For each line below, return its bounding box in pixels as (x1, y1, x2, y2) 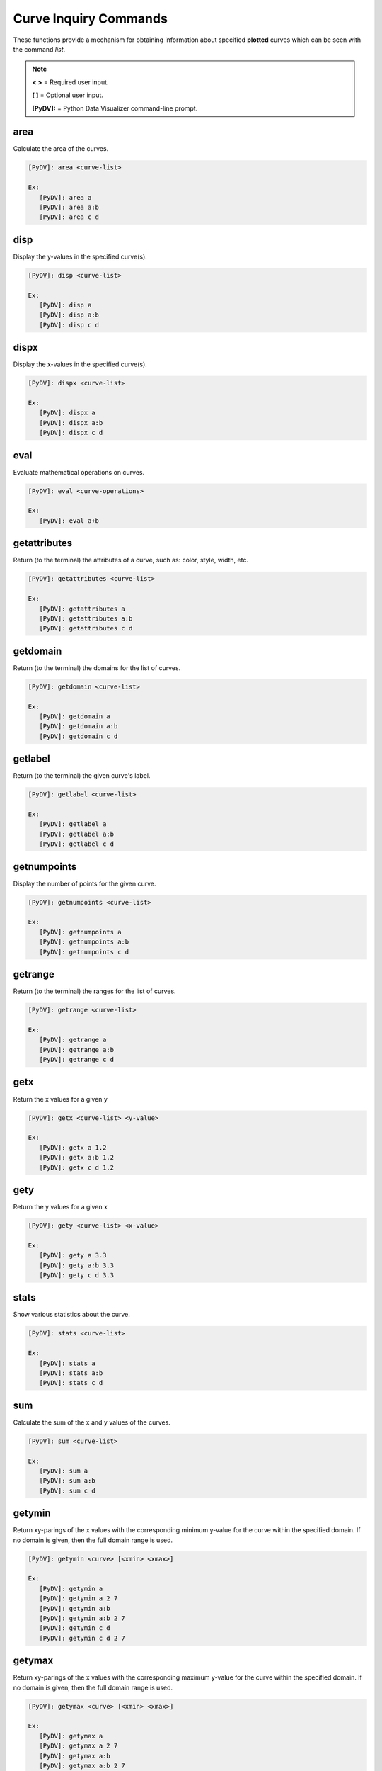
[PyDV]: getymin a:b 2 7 (39, 1614, 125, 1622)
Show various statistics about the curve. (13, 1311, 130, 1319)
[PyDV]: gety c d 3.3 (39, 1271, 115, 1279)
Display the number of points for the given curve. (13, 879, 156, 888)
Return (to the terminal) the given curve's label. (13, 771, 151, 780)
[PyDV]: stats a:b (39, 1369, 103, 1377)
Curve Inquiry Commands (13, 11, 168, 26)
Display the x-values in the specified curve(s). (13, 360, 148, 368)
